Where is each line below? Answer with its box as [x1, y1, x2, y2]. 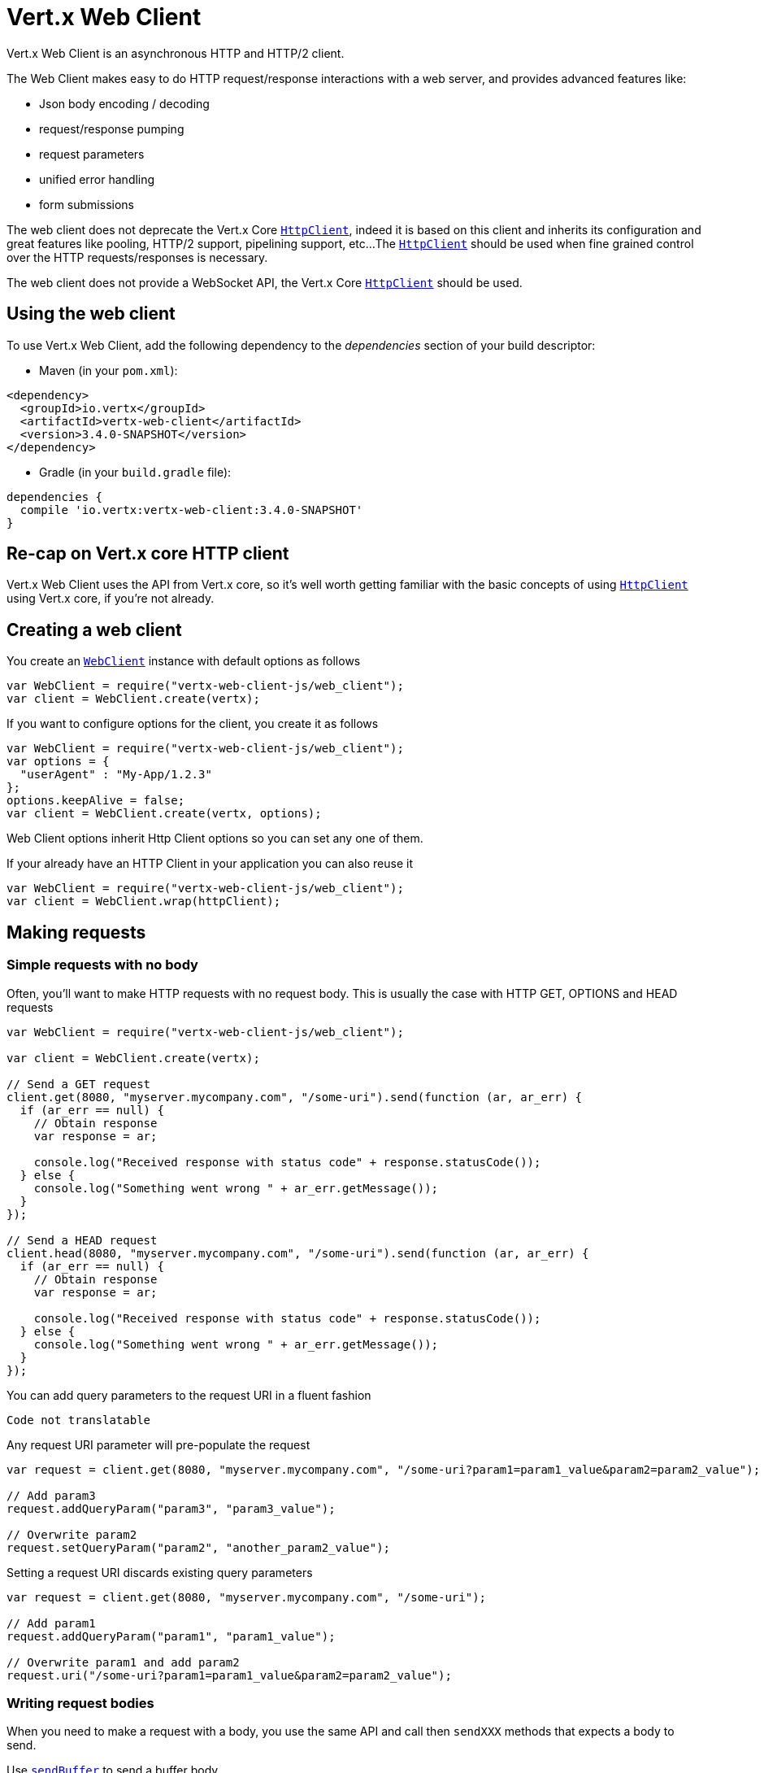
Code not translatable [7, 1413, 151, 1427]
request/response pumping [39, 121, 184, 136]
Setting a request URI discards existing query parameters [7, 1565, 313, 1579]
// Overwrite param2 [7, 1527, 137, 1541]
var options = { [7, 755, 110, 769]
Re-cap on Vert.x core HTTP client [7, 543, 289, 564]
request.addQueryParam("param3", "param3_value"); [7, 1501, 336, 1515]
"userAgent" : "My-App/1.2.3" [20, 768, 212, 782]
